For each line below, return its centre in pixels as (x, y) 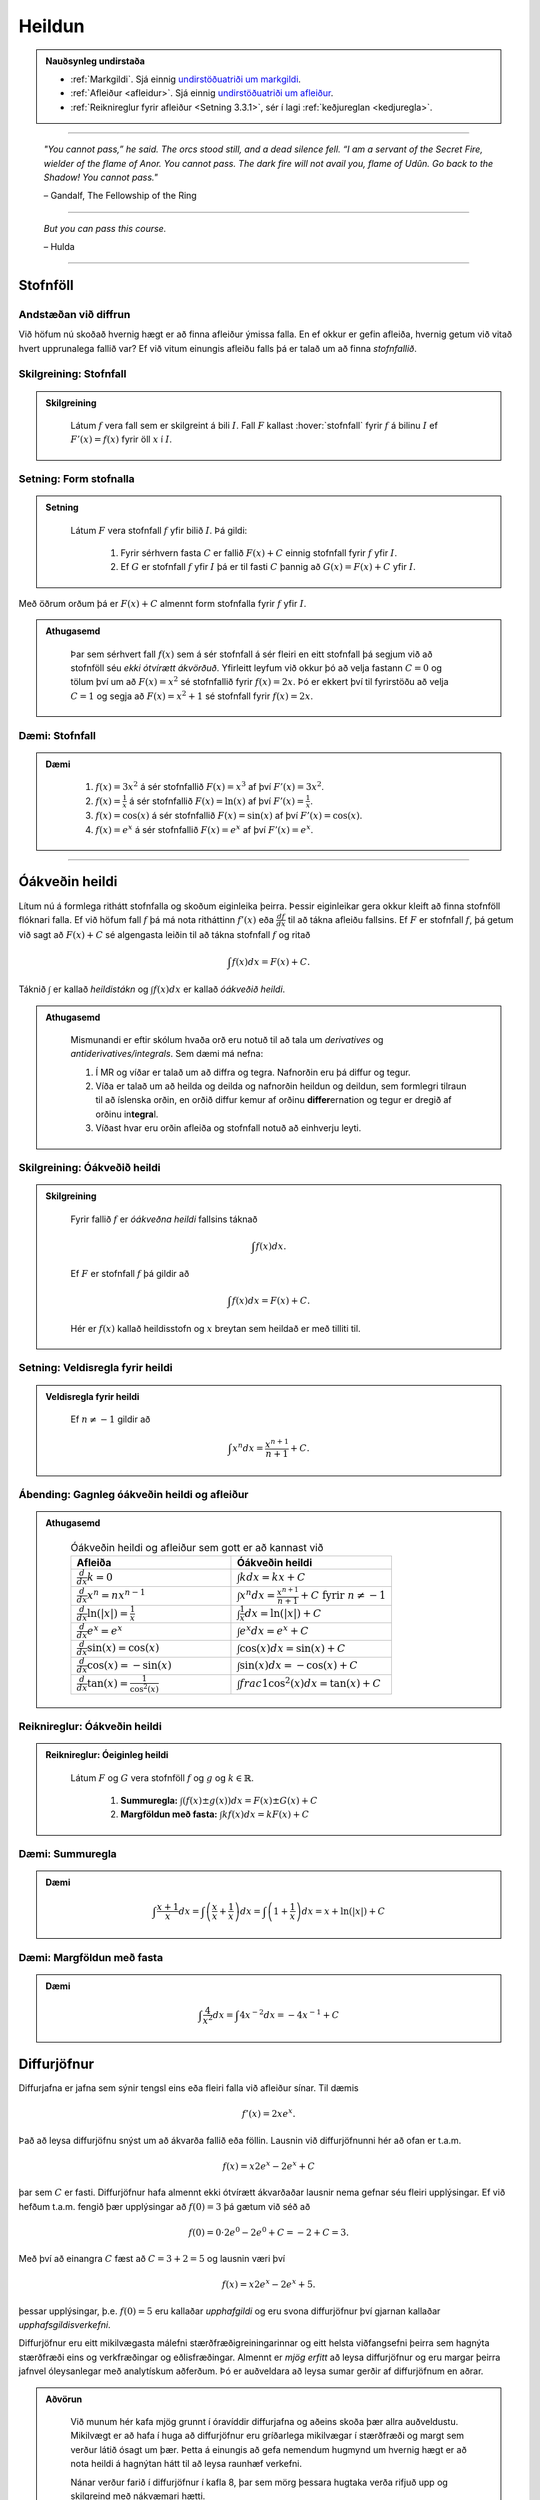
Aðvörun (64, 2399)
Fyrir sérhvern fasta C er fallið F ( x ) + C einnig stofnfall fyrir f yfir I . (259, 553)
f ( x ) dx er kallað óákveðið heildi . (219, 989)
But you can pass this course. (105, 228)
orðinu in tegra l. (127, 1114)
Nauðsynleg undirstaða (95, 61)
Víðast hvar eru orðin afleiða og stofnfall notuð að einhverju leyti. (228, 1128)
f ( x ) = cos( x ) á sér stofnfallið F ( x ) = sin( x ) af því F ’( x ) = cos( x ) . (229, 816)
